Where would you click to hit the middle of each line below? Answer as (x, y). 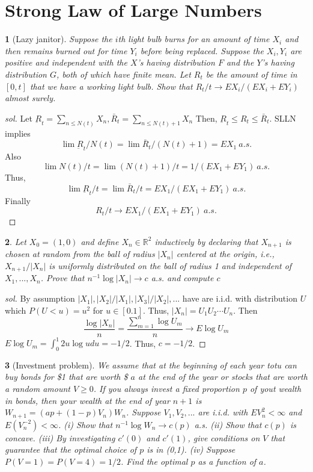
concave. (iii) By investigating (60, 437)
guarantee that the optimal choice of (71, 449)
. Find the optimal (154, 461)
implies (18, 133)
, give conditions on (224, 437)
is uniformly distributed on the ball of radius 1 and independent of (170, 266)
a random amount (38, 389)
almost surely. (30, 98)
